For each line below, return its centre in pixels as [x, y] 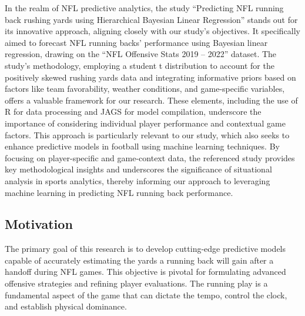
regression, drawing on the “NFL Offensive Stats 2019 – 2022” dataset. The [141, 54]
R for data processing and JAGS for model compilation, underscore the [133, 112]
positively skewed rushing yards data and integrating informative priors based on [150, 77]
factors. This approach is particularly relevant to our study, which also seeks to [147, 134]
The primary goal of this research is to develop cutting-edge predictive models [145, 249]
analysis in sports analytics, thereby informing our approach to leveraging [138, 180]
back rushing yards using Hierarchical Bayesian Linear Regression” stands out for [151, 19]
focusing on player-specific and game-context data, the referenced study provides [150, 157]
